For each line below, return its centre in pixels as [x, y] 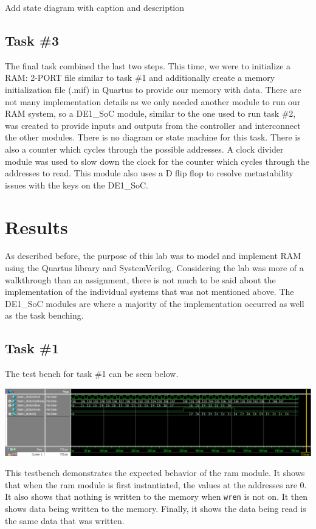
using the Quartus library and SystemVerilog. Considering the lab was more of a [154, 268]
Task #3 [32, 40]
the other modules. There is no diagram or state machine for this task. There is [153, 137]
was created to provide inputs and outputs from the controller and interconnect [153, 125]
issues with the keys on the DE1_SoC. [77, 185]
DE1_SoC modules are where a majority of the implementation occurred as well [155, 303]
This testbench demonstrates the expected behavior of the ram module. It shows [155, 473]
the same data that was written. [65, 520]
